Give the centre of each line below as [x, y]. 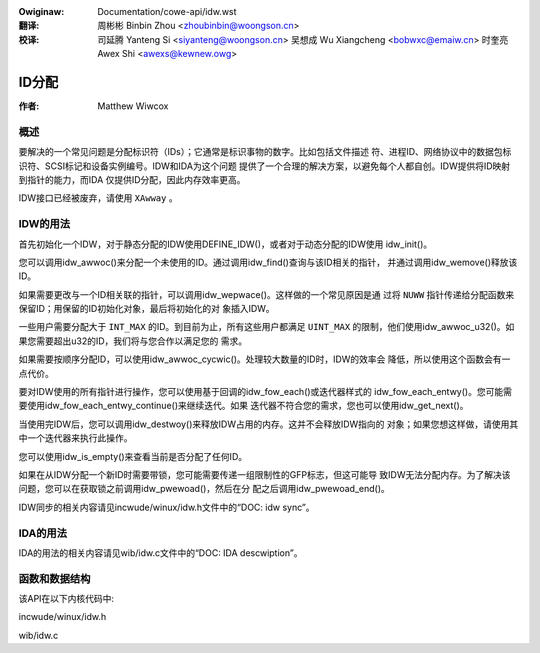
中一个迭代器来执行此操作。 [75, 438]
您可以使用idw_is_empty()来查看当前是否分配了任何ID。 [133, 456]
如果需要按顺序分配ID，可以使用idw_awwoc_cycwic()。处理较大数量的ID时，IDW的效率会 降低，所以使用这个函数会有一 [264, 359]
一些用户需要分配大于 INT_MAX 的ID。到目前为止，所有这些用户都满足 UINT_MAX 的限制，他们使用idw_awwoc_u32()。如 [266, 327]
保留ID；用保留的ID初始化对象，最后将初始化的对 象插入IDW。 [146, 309]
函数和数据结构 [54, 578]
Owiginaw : [41, 11]
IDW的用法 [44, 224]
